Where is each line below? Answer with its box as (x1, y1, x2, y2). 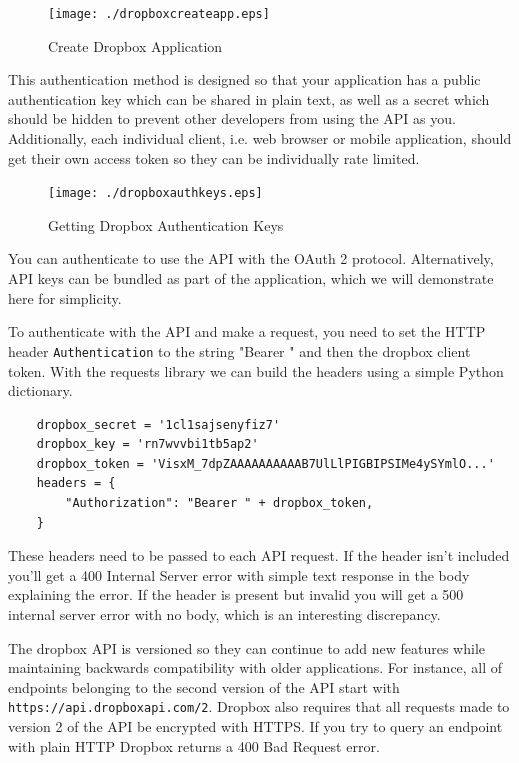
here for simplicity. (8, 287, 122, 308)
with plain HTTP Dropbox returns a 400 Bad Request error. (8, 735, 380, 756)
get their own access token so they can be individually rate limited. (8, 147, 420, 168)
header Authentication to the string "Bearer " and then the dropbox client (8, 340, 471, 361)
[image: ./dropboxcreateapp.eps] (48, 7, 270, 21)
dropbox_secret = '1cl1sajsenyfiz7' (36, 417, 281, 432)
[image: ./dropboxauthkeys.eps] (48, 186, 263, 201)
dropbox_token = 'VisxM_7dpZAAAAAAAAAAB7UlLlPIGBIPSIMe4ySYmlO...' (36, 456, 495, 471)
